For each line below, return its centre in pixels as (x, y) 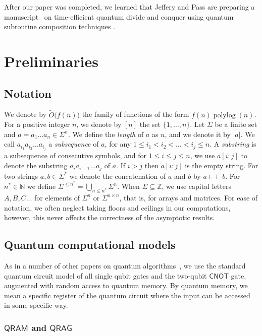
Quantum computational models (90, 245)
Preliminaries (51, 61)
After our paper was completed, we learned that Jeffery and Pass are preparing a (129, 7)
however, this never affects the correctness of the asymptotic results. (110, 217)
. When (128, 186)
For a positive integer (37, 124)
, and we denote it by (198, 134)
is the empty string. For (222, 165)
